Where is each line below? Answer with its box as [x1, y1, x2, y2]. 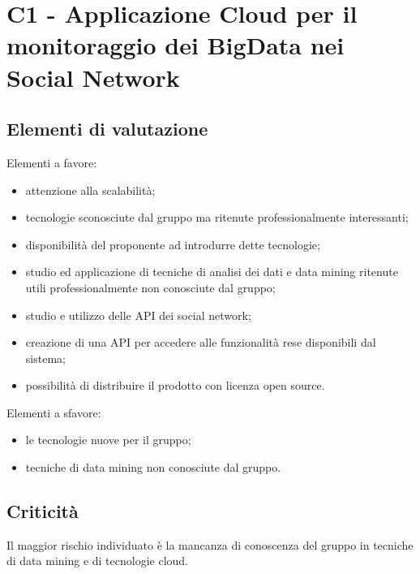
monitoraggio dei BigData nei [6, 28, 345, 62]
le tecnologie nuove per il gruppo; [25, 431, 191, 448]
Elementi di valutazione [6, 116, 208, 141]
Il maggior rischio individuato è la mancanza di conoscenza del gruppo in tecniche [6, 536, 414, 553]
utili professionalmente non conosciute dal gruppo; [25, 278, 276, 296]
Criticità [6, 498, 79, 524]
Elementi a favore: [6, 153, 97, 170]
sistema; [25, 349, 66, 366]
